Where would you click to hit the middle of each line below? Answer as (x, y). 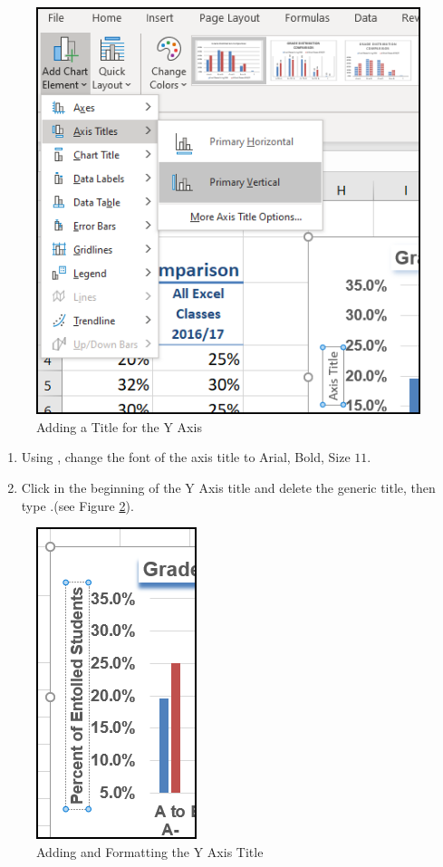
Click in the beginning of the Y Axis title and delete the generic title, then (228, 487)
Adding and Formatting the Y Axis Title (150, 851)
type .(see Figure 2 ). (77, 505)
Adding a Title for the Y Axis (119, 426)
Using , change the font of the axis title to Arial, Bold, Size (186, 457)
